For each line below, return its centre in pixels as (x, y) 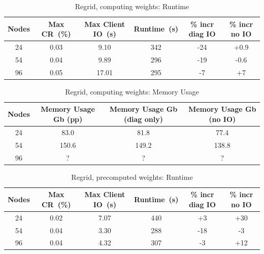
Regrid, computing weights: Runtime (132, 6)
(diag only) (143, 119)
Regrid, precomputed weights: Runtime (132, 177)
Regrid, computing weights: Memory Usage (132, 91)
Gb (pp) (68, 119)
